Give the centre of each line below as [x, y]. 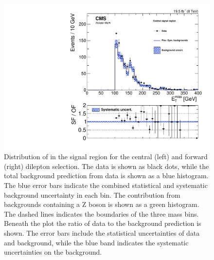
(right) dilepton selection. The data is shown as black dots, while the [107, 166]
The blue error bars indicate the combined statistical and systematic [106, 185]
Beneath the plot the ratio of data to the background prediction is [103, 223]
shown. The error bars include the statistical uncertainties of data [102, 233]
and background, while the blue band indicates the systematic [96, 242]
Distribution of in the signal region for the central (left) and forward [106, 157]
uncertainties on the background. [53, 252]
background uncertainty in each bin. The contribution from [92, 195]
